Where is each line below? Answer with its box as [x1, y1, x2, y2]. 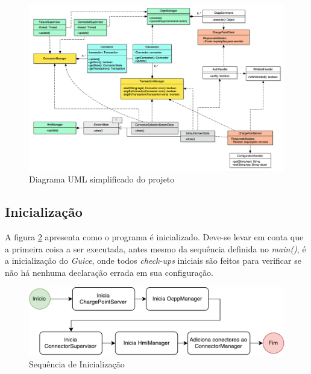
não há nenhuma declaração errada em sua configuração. [5, 266, 213, 278]
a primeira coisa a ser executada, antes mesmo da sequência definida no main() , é [5, 242, 306, 255]
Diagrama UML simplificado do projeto [29, 173, 175, 185]
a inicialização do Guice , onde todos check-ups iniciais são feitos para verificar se [5, 254, 301, 267]
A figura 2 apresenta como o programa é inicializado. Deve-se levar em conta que [5, 231, 304, 243]
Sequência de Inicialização [29, 357, 125, 370]
